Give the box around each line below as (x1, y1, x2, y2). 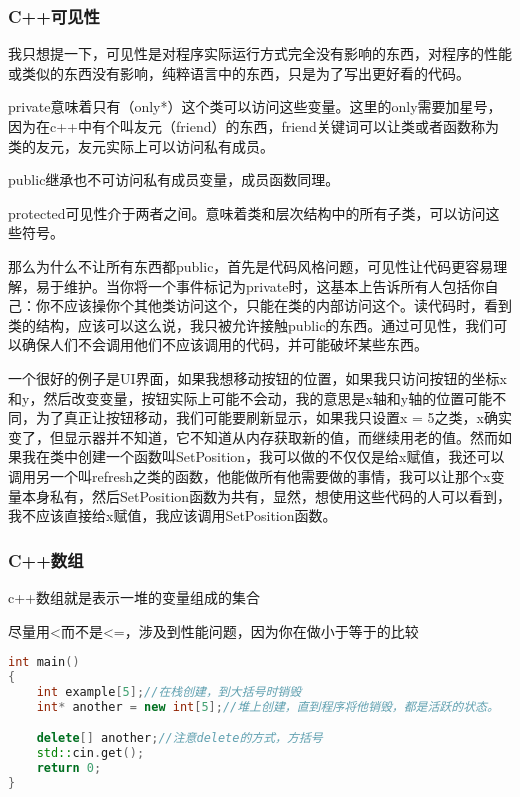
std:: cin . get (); (36, 746, 145, 761)
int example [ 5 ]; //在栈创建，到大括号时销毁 (36, 684, 302, 699)
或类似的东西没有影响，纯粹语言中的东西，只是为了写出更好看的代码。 (8, 62, 470, 83)
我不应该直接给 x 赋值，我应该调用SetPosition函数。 (8, 505, 337, 526)
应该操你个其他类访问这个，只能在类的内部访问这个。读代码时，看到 (63, 295, 512, 316)
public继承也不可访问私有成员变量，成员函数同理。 (8, 169, 340, 190)
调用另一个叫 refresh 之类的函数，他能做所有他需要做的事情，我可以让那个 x (8, 465, 491, 486)
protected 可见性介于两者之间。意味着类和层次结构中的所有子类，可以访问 (8, 202, 486, 223)
